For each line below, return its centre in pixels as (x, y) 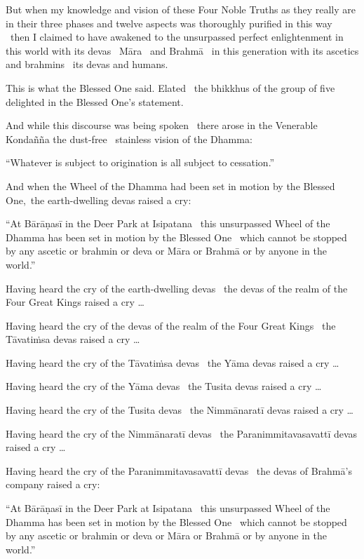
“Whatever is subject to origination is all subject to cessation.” (140, 162)
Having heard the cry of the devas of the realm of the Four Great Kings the (171, 325)
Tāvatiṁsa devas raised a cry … (73, 339)
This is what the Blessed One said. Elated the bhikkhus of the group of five (170, 87)
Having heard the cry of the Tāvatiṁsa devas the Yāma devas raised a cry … (173, 362)
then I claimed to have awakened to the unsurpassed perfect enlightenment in (177, 37)
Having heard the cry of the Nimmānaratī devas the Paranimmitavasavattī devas (182, 433)
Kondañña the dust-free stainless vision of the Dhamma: (129, 139)
